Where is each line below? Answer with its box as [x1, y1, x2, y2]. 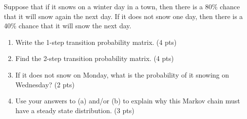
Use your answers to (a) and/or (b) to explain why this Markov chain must [15, 96, 240, 106]
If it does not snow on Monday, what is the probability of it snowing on [15, 69, 229, 79]
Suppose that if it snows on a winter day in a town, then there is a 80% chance [4, 1, 240, 11]
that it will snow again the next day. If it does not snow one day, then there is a [4, 11, 243, 21]
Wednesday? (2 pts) [15, 79, 75, 89]
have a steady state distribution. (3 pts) [15, 105, 134, 115]
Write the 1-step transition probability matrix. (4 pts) [15, 37, 177, 47]
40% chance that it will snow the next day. [4, 20, 132, 31]
